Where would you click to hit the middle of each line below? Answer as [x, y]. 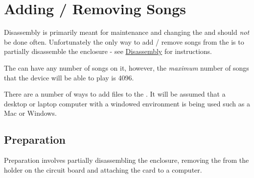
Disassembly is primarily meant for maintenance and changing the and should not [127, 32]
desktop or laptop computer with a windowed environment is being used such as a [127, 103]
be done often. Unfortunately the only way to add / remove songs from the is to [124, 41]
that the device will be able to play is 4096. [69, 77]
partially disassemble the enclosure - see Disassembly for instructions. [108, 51]
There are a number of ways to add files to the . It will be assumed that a [115, 94]
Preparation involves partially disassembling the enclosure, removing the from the [127, 160]
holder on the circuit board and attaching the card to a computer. [103, 169]
